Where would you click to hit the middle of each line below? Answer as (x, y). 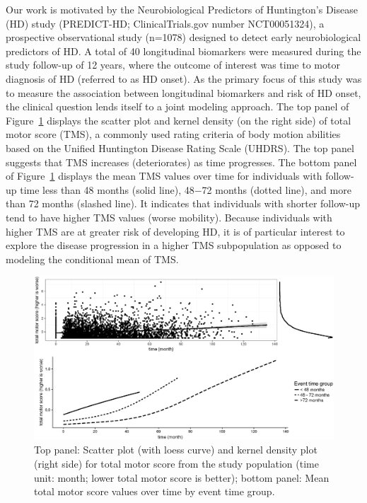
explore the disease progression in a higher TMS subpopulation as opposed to (174, 245)
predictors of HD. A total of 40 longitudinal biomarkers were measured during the (183, 51)
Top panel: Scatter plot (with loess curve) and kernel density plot (176, 450)
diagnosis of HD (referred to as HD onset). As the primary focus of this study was (184, 78)
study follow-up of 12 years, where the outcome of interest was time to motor (173, 65)
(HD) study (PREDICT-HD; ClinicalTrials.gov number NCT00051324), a (165, 23)
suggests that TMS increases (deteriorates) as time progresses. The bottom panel (181, 162)
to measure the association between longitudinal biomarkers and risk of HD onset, (183, 92)
